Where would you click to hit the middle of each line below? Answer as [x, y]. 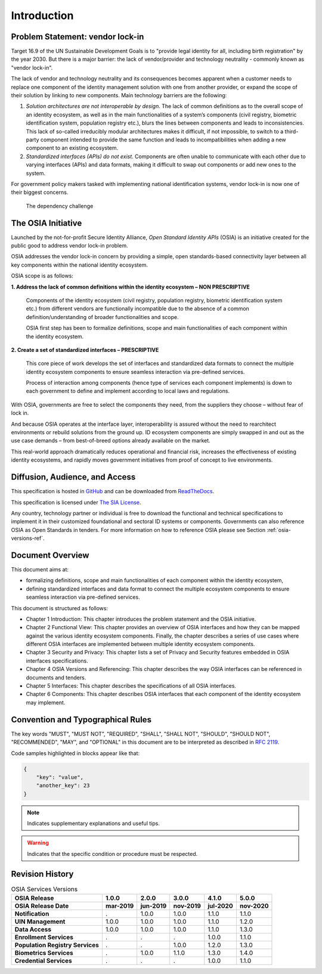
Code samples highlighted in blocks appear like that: [75, 753]
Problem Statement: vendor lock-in [78, 37]
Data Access [33, 929]
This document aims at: [40, 569]
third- [292, 131]
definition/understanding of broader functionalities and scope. [102, 317]
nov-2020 [254, 906]
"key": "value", [60, 777]
